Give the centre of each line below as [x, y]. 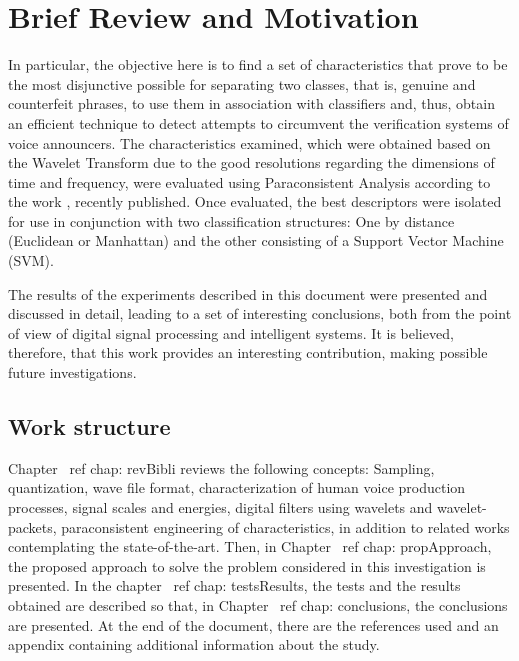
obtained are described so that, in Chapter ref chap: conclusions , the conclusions [258, 604]
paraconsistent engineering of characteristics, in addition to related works [285, 526]
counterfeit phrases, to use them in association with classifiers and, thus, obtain [251, 103]
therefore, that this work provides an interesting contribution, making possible [248, 352]
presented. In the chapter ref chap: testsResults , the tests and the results [234, 585]
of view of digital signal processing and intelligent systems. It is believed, [231, 332]
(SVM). [31, 260]
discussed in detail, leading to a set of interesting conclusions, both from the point [260, 313]
